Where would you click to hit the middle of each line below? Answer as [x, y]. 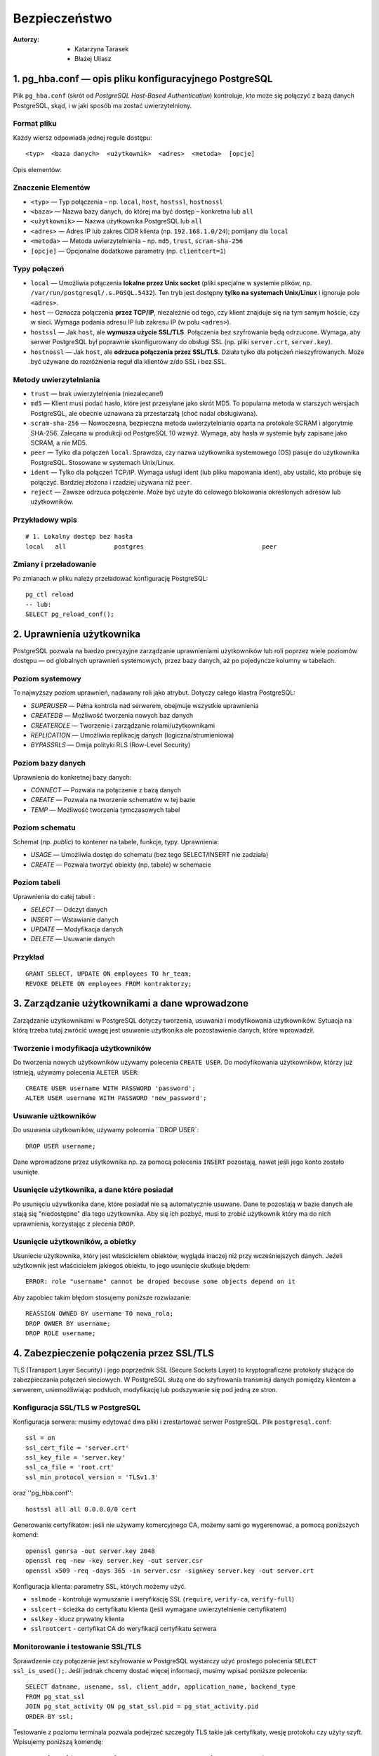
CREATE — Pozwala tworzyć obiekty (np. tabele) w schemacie [121, 865]
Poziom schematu [45, 827]
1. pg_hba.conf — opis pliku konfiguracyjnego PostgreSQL [143, 79]
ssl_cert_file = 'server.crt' [78, 1448]
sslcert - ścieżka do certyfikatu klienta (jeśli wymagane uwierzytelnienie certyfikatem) [159, 1609]
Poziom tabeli [37, 883]
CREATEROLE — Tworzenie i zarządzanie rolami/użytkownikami [123, 725]
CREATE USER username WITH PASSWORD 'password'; [111, 1088]
